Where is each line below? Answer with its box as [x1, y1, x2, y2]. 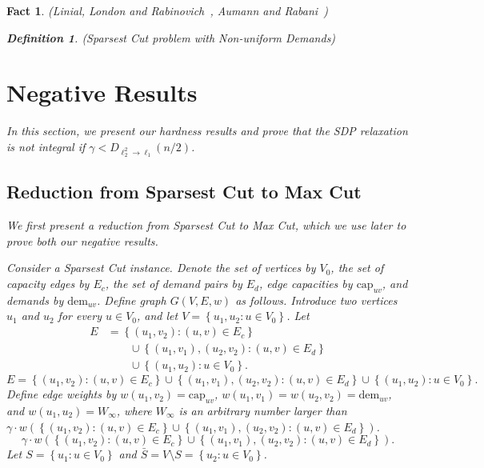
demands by [6, 291, 64, 308]
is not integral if [6, 138, 86, 154]
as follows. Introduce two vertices [235, 291, 398, 308]
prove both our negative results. [6, 232, 158, 249]
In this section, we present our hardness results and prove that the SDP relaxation [6, 122, 408, 139]
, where [116, 402, 152, 418]
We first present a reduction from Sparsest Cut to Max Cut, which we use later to [6, 217, 406, 234]
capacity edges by [6, 275, 90, 292]
